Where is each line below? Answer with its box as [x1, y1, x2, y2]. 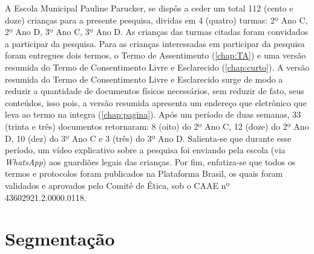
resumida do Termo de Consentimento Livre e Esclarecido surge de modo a [5, 72, 283, 85]
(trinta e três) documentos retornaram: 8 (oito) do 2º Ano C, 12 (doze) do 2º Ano [5, 119, 309, 132]
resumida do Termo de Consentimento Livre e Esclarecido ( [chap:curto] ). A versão [5, 60, 310, 73]
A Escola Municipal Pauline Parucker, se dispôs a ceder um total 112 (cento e [5, 2, 293, 14]
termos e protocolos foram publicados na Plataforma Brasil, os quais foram [5, 167, 283, 180]
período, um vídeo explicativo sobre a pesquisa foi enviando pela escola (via [5, 144, 286, 156]
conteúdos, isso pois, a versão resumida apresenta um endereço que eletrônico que [5, 96, 307, 109]
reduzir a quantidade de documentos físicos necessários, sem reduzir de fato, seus [5, 84, 304, 97]
